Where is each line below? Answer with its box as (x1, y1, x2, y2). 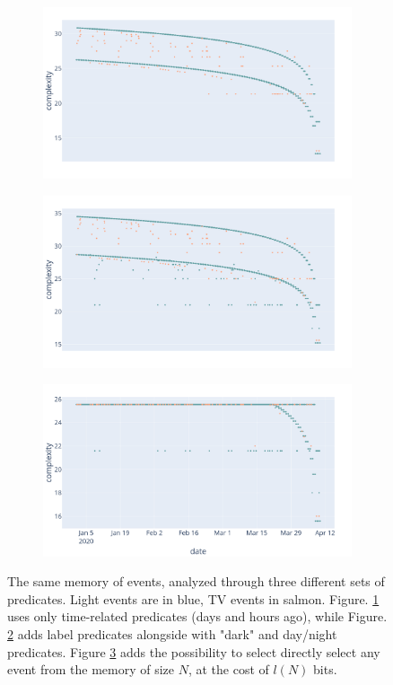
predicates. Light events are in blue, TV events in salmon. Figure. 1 (7, 589, 380, 608)
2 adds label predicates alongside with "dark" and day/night (7, 625, 337, 644)
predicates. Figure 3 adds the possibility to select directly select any (7, 642, 380, 661)
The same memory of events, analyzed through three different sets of (7, 572, 385, 591)
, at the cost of (188, 660, 269, 679)
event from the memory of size (7, 660, 175, 679)
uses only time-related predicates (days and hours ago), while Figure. (7, 607, 388, 626)
